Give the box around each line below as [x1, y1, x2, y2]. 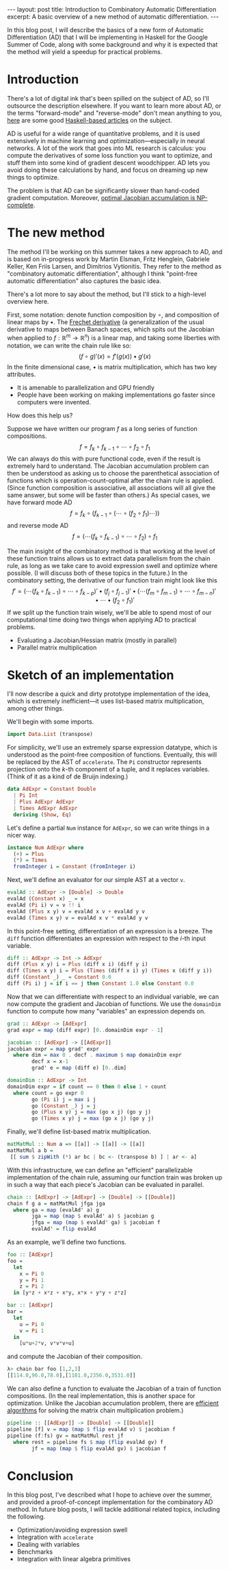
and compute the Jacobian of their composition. [7, 1352, 143, 1361]
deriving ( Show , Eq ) [13, 811, 72, 818]
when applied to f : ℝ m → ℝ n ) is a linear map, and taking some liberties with [7, 332, 220, 342]
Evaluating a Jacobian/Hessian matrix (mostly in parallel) [16, 636, 177, 644]
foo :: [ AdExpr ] [7, 1251, 53, 1258]
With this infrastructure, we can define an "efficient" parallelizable [7, 1166, 193, 1174]
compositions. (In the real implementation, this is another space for [7, 1392, 196, 1400]
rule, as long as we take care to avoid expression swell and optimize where [7, 561, 218, 569]
